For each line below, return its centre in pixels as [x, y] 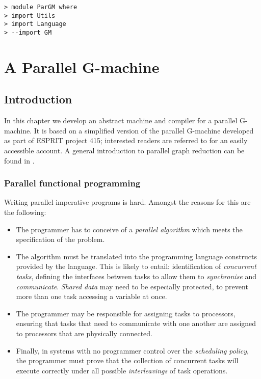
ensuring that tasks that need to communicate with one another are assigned [136, 323]
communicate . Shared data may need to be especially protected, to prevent [132, 286]
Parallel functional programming [72, 183]
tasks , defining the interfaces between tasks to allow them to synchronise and [136, 276]
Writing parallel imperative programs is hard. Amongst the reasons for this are [127, 202]
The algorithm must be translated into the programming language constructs [137, 256]
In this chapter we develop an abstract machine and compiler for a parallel [121, 120]
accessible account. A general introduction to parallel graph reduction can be [124, 150]
